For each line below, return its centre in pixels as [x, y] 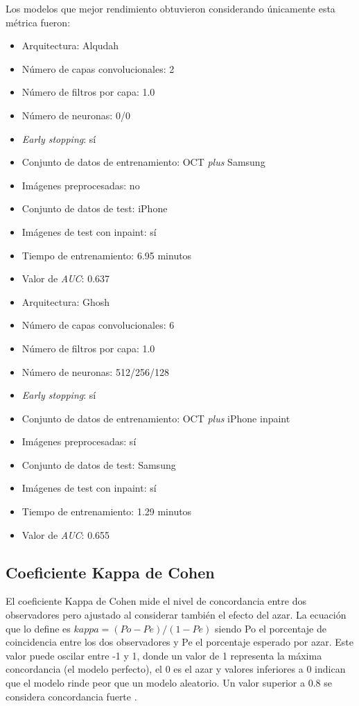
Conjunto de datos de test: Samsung [99, 464]
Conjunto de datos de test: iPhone [95, 208]
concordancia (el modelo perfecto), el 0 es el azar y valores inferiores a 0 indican [176, 669]
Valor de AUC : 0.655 [66, 534]
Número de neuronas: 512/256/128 [95, 371]
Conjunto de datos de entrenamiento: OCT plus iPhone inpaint [156, 418]
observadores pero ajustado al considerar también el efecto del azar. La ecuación [176, 615]
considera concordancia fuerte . [71, 696]
